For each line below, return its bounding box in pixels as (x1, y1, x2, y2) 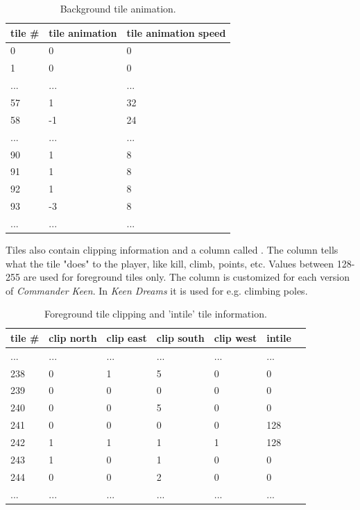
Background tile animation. (60, 1, 176, 15)
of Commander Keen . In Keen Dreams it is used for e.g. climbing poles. (6, 283, 308, 297)
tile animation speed (126, 25, 226, 40)
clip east (106, 330, 147, 345)
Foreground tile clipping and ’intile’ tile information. (44, 306, 267, 321)
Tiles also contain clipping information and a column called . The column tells (6, 242, 338, 256)
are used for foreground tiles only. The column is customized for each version (23, 270, 350, 284)
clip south (156, 330, 205, 345)
